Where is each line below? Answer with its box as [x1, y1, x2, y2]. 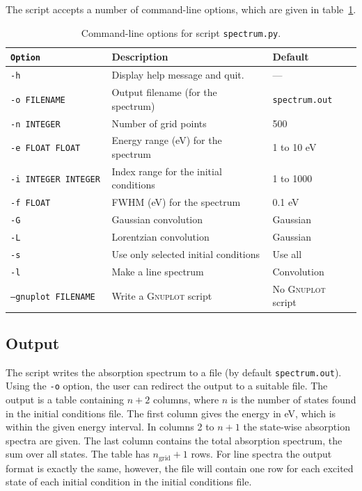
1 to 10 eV [272, 140, 317, 154]
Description [111, 49, 168, 64]
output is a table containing [6, 392, 125, 407]
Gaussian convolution [111, 212, 203, 227]
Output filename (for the [111, 85, 217, 99]
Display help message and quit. [111, 67, 244, 82]
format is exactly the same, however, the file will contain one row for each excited [6, 460, 354, 475]
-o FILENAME [10, 95, 65, 105]
